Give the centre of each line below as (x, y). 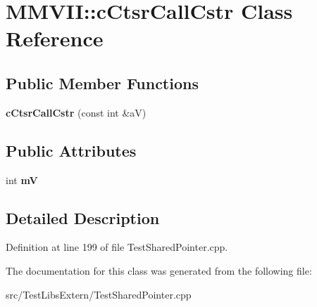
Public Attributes (71, 150)
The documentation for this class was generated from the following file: (159, 270)
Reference (55, 38)
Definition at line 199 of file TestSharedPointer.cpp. (117, 247)
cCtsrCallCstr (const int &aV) (76, 112)
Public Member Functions (102, 83)
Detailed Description (83, 217)
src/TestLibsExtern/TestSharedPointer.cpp (99, 294)
